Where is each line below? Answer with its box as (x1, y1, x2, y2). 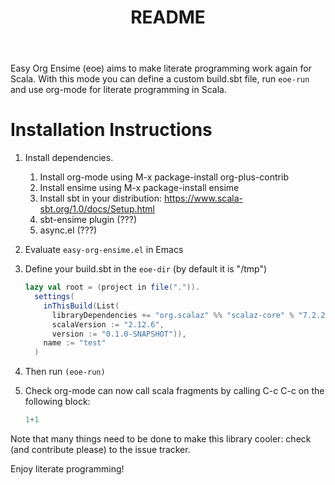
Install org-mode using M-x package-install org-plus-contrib (39, 171, 289, 183)
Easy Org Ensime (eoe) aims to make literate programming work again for (10, 62, 312, 75)
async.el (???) (39, 224, 98, 236)
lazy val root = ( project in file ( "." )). (24, 282, 201, 293)
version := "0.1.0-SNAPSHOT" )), (51, 329, 187, 339)
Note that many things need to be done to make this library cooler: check (10, 433, 312, 445)
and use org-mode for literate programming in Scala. (10, 84, 227, 96)
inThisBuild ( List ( (43, 301, 120, 311)
